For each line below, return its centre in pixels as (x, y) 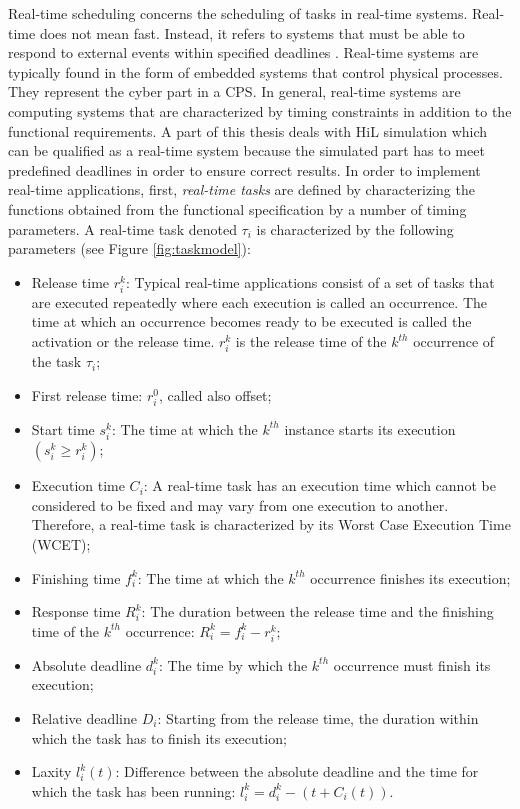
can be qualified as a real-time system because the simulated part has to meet (246, 150)
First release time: (87, 394)
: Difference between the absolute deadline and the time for (297, 771)
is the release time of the (311, 341)
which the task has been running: (133, 790)
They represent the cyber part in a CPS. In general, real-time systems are (234, 91)
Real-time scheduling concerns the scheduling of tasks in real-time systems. (238, 13)
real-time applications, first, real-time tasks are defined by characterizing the (241, 189)
